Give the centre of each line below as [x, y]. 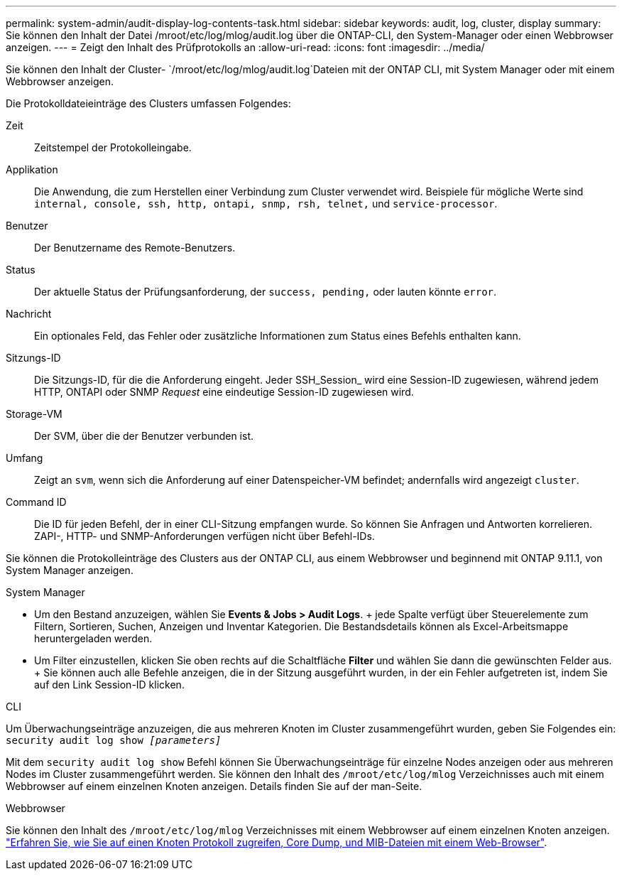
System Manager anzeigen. [70, 570]
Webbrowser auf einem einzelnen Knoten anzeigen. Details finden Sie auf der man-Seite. [214, 786]
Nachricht [29, 314]
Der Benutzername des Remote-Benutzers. [135, 248]
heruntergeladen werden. [93, 638]
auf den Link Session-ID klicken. [109, 685]
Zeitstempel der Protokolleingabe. [113, 147]
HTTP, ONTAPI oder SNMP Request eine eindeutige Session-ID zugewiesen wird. [224, 392]
